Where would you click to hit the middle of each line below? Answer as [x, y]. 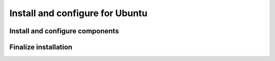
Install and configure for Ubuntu [78, 13]
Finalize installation [41, 47]
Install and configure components [64, 31]
